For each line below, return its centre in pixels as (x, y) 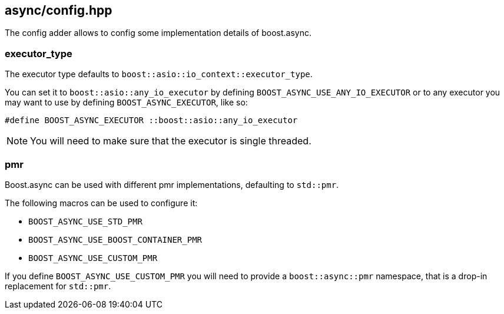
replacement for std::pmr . (58, 286)
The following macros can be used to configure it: (101, 203)
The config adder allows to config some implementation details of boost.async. (158, 33)
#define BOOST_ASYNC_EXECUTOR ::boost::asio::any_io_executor (151, 120)
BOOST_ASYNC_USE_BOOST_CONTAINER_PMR (115, 239)
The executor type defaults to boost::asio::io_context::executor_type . (159, 74)
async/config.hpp (59, 10)
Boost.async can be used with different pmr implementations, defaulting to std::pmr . (172, 184)
